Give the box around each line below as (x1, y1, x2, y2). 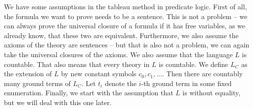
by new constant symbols (61, 68, 137, 79)
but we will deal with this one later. (4, 97, 112, 107)
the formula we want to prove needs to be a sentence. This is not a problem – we (4, 11, 248, 21)
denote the (105, 78, 137, 88)
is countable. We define (159, 59, 228, 69)
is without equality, (182, 87, 241, 98)
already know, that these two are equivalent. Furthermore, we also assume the (4, 30, 239, 40)
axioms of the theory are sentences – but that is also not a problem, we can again (4, 40, 250, 50)
